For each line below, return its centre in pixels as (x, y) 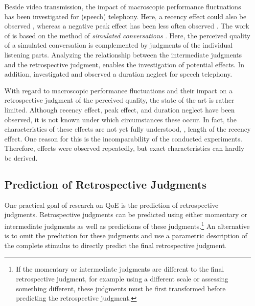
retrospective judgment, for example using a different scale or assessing (122, 278)
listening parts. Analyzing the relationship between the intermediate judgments (123, 54)
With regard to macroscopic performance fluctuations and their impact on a (118, 90)
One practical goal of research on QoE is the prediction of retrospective (111, 205)
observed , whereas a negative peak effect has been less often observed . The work (127, 26)
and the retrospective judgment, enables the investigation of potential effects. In (124, 64)
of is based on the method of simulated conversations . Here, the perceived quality (127, 35)
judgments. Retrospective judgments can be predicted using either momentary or (126, 214)
